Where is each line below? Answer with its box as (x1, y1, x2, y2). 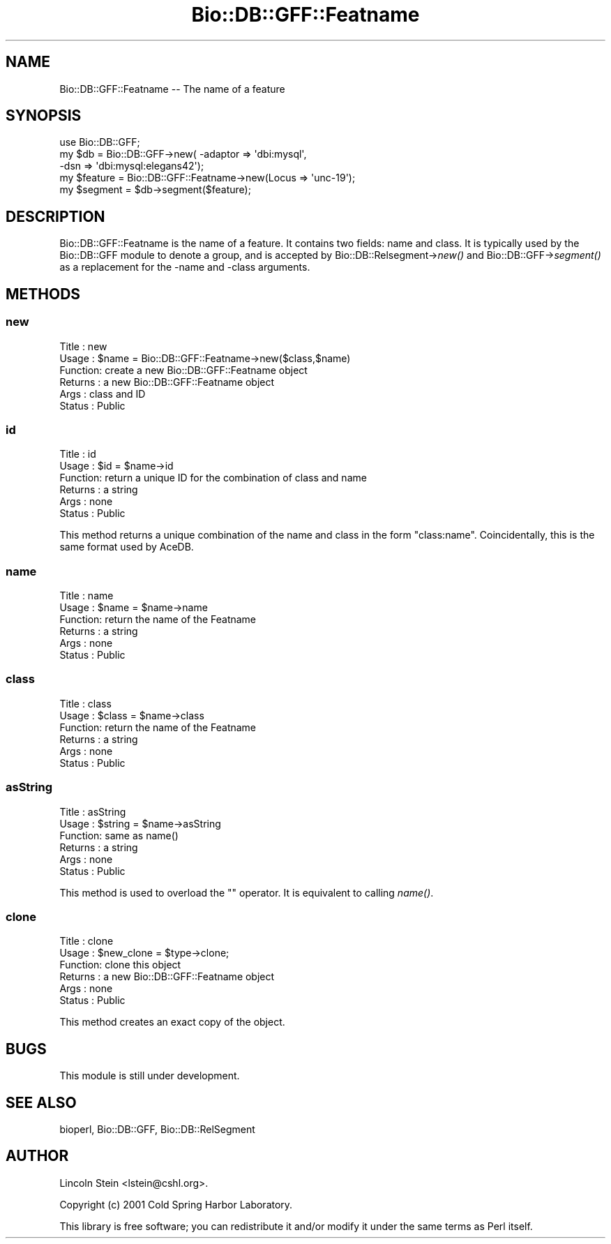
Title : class (59, 697, 112, 710)
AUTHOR (6, 1147, 69, 1165)
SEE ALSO (6, 1093, 77, 1111)
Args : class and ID (59, 387, 146, 400)
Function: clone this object (59, 959, 181, 971)
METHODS (6, 285, 81, 303)
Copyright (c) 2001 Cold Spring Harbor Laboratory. (59, 1198, 293, 1211)
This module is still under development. (59, 1070, 240, 1082)
